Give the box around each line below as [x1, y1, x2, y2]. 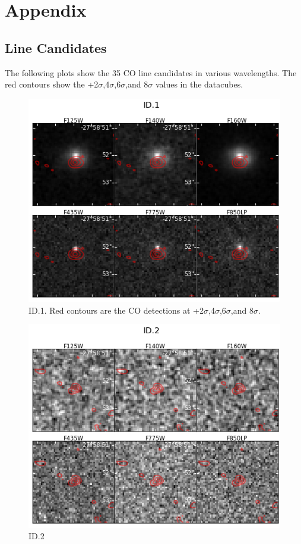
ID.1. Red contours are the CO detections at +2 [28, 304, 204, 316]
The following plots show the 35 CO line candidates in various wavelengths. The [5, 66, 297, 79]
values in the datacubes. [155, 78, 243, 90]
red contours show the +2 [5, 78, 99, 90]
